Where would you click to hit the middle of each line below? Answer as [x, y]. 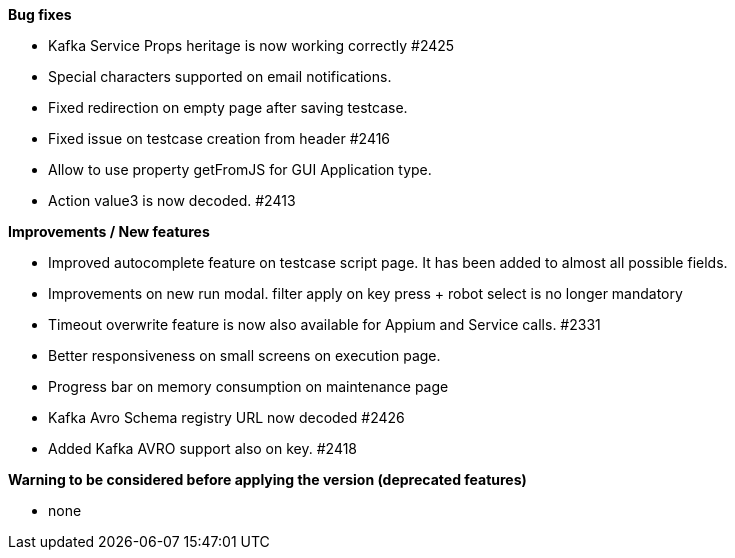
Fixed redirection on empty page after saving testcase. [228, 107]
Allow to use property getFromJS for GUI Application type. [240, 169]
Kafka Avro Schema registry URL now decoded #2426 [226, 417]
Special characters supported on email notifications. [220, 76]
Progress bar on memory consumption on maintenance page [248, 386]
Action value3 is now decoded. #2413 [172, 200]
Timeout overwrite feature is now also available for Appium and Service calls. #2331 [324, 324]
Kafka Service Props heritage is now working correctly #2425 [251, 45]
